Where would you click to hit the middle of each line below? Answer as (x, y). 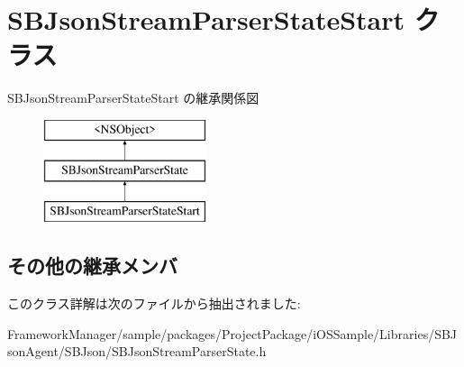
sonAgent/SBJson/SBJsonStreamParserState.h (137, 351)
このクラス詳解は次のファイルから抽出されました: (154, 303)
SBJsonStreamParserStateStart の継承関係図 (133, 98)
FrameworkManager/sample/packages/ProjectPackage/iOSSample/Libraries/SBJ (232, 333)
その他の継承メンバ (92, 266)
